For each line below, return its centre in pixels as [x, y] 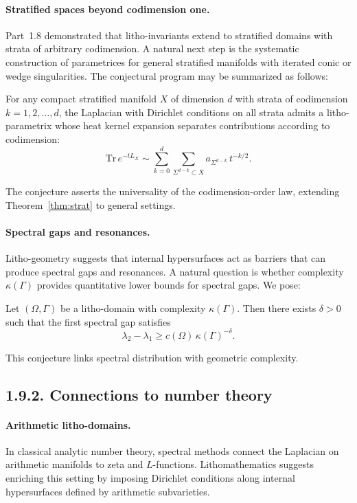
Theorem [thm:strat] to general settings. [91, 204]
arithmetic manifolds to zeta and [74, 464]
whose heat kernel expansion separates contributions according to [193, 125]
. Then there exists [277, 308]
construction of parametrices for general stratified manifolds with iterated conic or [178, 62]
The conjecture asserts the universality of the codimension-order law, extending [173, 191]
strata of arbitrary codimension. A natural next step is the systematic [152, 48]
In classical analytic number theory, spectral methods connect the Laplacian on [172, 450]
